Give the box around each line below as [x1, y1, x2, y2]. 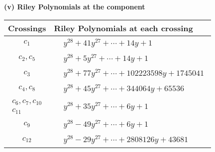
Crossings [8, 22, 46, 34]
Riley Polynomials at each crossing [54, 22, 193, 34]
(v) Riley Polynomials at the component [4, 1, 145, 11]
